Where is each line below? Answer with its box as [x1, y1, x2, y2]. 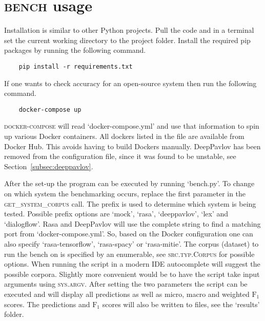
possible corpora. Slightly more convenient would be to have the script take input [4, 268, 260, 279]
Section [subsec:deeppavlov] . [4, 161, 93, 171]
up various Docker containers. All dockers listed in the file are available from [4, 131, 244, 141]
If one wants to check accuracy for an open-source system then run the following [4, 77, 257, 88]
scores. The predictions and [4, 298, 90, 309]
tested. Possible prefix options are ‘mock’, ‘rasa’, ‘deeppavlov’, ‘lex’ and [4, 208, 229, 219]
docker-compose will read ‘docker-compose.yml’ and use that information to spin [4, 121, 259, 131]
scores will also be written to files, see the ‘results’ [102, 298, 260, 309]
